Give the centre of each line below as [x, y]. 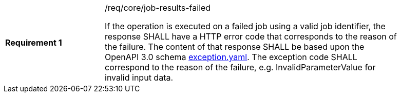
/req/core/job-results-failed [158, 8]
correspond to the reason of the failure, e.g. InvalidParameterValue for [240, 67]
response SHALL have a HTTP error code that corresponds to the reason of [251, 36]
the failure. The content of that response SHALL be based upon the [235, 47]
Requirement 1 [34, 43]
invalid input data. [139, 77]
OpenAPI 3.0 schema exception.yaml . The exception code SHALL [231, 57]
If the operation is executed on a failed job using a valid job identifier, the [245, 26]
